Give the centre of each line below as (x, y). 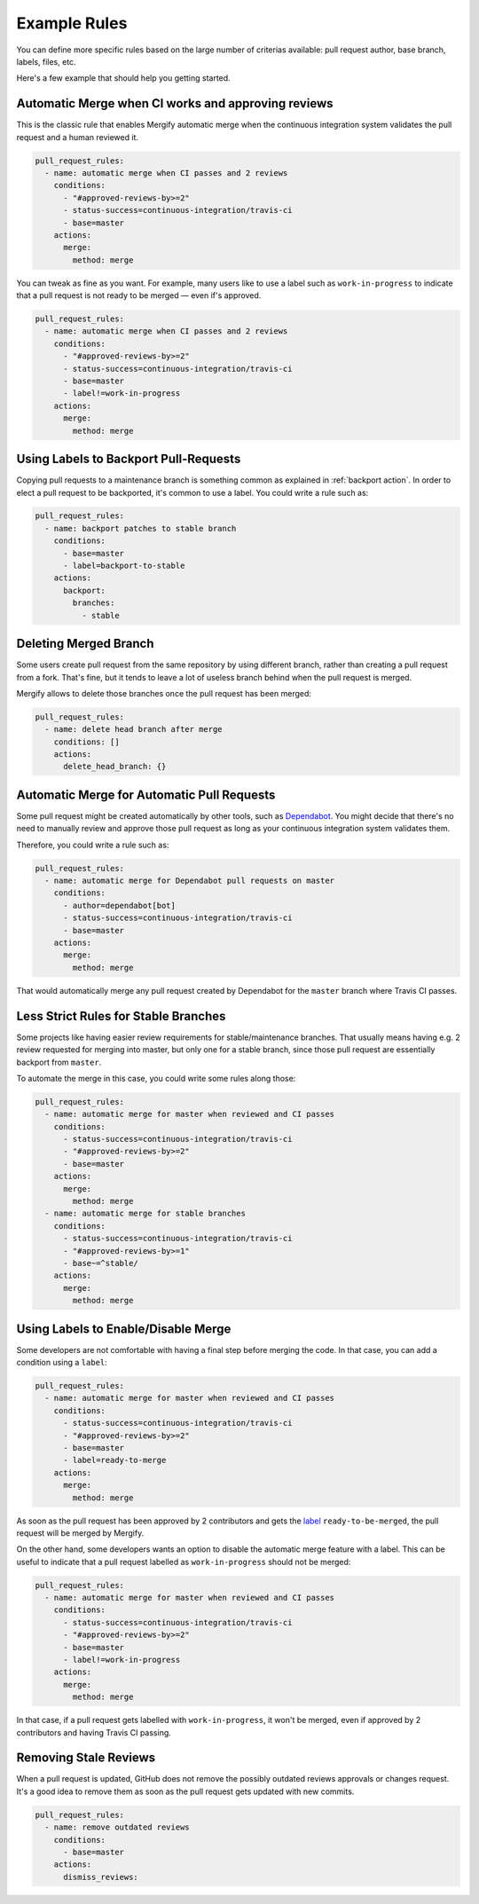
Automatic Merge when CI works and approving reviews (175, 103)
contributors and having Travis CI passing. (94, 1732)
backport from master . (59, 1062)
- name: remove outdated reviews (117, 1827)
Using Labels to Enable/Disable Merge (124, 1329)
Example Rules (72, 23)
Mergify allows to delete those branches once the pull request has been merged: (164, 693)
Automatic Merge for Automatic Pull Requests (146, 795)
